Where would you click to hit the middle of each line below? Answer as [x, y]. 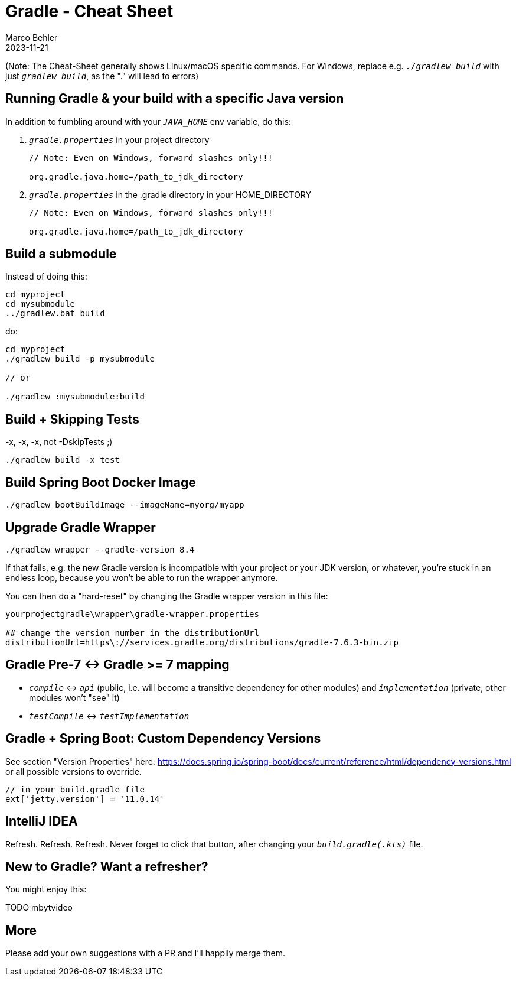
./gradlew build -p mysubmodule [80, 359]
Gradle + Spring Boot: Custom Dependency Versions [163, 739]
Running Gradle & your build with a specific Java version [175, 99]
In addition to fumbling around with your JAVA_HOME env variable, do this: [148, 121]
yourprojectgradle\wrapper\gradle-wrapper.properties [132, 614]
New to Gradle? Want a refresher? [107, 866]
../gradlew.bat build [55, 314]
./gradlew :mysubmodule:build [75, 397]
